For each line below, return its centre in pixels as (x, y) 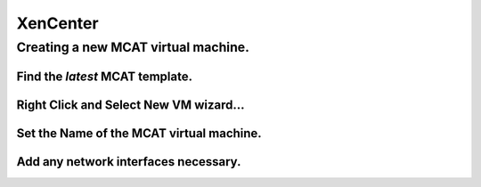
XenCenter (57, 23)
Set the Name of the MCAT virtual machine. (139, 133)
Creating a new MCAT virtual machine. (133, 47)
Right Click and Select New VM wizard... (130, 105)
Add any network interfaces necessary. (129, 162)
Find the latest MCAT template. (105, 76)
